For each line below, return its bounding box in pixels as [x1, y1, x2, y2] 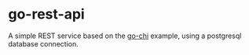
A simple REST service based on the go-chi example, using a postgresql [8, 31, 242, 40]
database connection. [8, 39, 79, 48]
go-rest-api [8, 5, 85, 23]
